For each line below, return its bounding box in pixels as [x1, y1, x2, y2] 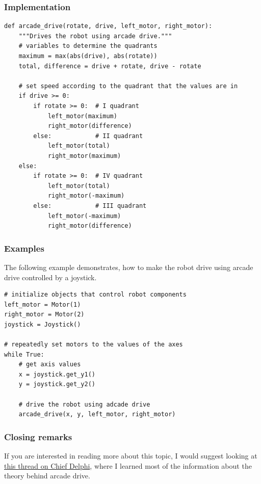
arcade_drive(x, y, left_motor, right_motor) [18, 411, 176, 418]
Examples [4, 241, 44, 254]
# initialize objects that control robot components [4, 291, 187, 299]
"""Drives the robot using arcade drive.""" [18, 32, 172, 40]
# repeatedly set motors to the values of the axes [4, 341, 183, 348]
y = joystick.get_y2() [18, 381, 95, 388]
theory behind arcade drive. [4, 470, 90, 481]
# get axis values [18, 361, 81, 368]
